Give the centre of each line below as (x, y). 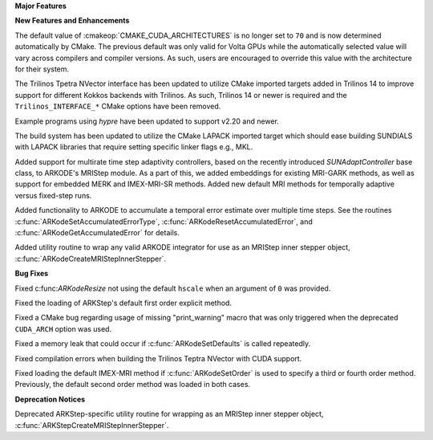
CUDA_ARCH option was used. (63, 328)
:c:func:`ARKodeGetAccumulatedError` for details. (97, 233)
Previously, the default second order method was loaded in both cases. (133, 385)
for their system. (42, 69)
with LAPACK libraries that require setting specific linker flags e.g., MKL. (134, 147)
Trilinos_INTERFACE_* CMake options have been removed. (118, 106)
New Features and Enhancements (72, 21)
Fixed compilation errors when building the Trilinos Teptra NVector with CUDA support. (158, 358)
